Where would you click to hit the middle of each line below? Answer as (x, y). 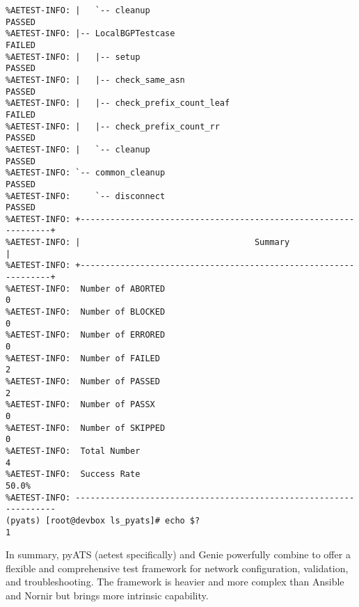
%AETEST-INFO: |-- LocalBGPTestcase (90, 34)
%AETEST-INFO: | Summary (148, 243)
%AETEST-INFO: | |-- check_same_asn (95, 80)
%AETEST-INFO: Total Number (73, 451)
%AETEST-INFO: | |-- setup (73, 57)
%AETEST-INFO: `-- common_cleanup (86, 173)
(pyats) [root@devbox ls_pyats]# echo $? (103, 520)
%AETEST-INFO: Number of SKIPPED (86, 428)
